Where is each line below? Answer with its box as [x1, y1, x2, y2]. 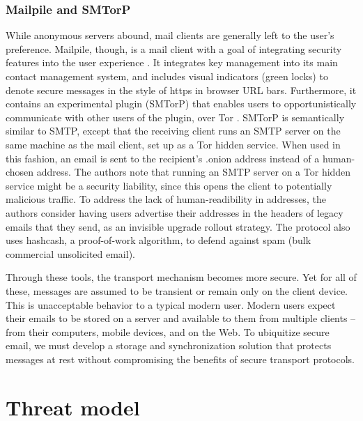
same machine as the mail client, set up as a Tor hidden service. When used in [6, 137, 341, 151]
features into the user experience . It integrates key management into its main [6, 55, 338, 70]
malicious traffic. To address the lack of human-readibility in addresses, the [6, 192, 326, 206]
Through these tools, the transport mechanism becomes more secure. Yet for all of [6, 270, 357, 284]
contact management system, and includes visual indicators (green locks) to [6, 69, 328, 83]
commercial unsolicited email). [6, 246, 135, 261]
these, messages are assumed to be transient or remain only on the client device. [6, 283, 348, 298]
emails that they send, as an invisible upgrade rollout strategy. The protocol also [6, 219, 350, 234]
